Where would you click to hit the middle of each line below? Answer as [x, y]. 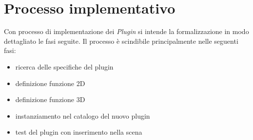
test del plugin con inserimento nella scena [79, 132]
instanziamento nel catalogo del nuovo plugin [83, 115]
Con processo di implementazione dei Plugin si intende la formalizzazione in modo [126, 31]
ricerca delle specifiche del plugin [64, 66]
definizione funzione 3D [50, 99]
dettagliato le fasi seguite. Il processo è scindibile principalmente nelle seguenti [121, 41]
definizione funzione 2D [50, 83]
